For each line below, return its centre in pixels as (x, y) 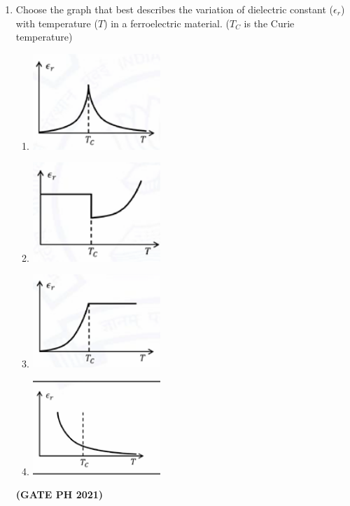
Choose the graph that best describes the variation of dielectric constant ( (174, 9)
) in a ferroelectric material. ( (167, 23)
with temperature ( (57, 23)
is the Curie (269, 23)
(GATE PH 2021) (59, 494)
